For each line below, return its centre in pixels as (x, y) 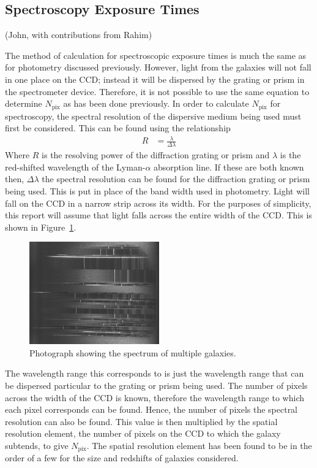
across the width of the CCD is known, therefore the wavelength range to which (155, 397)
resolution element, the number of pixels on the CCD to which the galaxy (143, 433)
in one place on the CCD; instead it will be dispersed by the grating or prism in (155, 79)
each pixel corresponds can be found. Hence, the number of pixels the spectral (151, 409)
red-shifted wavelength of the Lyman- (75, 167)
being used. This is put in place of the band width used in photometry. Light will (157, 190)
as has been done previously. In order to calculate (156, 103)
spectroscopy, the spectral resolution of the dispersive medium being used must (153, 116)
